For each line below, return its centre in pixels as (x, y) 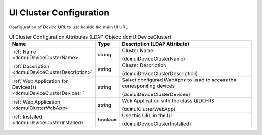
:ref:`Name (24, 52)
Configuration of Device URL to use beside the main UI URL (68, 27)
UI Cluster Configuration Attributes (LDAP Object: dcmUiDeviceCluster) (90, 37)
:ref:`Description (31, 67)
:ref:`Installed (27, 117)
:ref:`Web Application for (40, 81)
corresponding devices (148, 86)
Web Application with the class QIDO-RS (168, 101)
